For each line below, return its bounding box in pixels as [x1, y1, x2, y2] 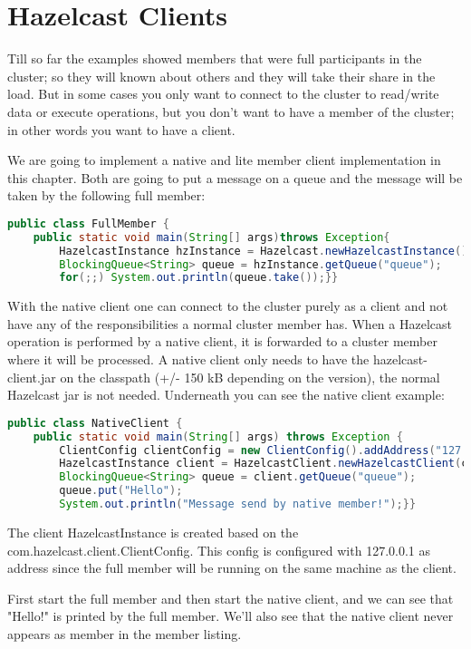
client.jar [7, 367, 56, 386]
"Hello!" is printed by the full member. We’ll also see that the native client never [7, 606, 454, 625]
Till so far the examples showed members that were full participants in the [7, 49, 422, 68]
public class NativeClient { [7, 416, 183, 430]
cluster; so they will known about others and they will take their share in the [7, 66, 436, 85]
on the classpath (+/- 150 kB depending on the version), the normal [60, 367, 440, 386]
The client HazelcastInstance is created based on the [7, 522, 299, 541]
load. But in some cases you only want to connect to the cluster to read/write [7, 84, 439, 103]
